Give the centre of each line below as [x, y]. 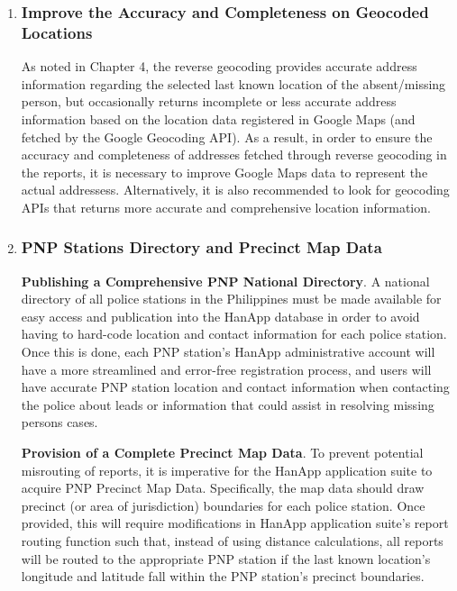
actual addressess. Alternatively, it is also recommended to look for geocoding [235, 190]
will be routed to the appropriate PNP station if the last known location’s [226, 558]
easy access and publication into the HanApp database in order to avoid [220, 316]
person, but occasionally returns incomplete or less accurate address [209, 101]
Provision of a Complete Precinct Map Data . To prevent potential [222, 453]
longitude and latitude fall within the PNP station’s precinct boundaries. [223, 576]
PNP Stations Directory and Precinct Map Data [201, 247]
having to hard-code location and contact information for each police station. [234, 334]
